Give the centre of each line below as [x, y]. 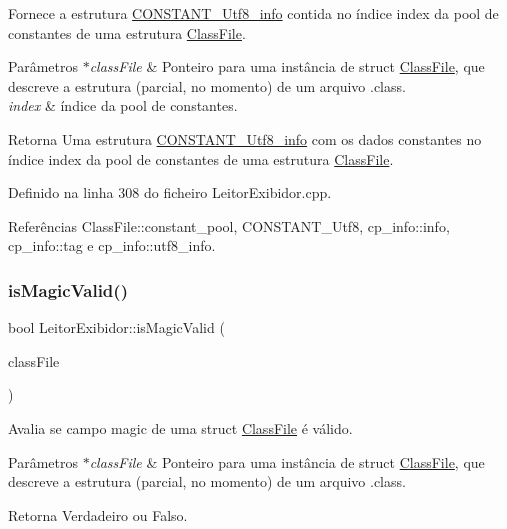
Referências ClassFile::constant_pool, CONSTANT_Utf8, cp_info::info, [229, 225]
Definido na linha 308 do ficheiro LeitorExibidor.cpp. [170, 192]
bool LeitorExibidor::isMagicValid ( [116, 327]
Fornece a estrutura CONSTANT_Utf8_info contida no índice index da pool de [253, 13]
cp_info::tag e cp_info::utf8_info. [112, 245]
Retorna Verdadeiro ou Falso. [98, 514]
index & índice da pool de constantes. [123, 105]
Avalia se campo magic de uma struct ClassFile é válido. [180, 427]
